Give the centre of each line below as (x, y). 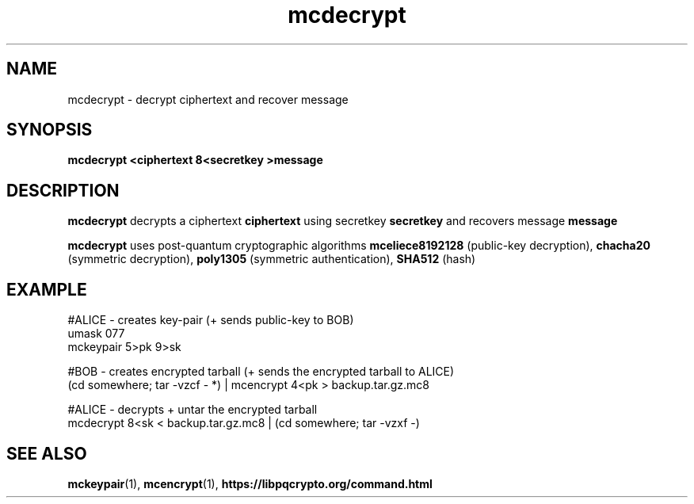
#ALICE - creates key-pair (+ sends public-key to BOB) (211, 320)
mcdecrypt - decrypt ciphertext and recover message (208, 99)
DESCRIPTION (63, 190)
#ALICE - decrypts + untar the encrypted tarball (193, 410)
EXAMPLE (47, 289)
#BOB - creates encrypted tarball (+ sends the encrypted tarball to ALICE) (261, 372)
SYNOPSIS (50, 130)
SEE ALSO (47, 453)
